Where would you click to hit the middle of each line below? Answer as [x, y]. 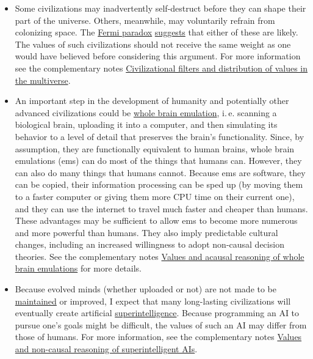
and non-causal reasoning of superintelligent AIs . [106, 349]
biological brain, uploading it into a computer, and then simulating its [146, 124]
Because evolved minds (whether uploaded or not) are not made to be [146, 289]
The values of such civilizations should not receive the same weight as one [153, 44]
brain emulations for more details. [78, 268]
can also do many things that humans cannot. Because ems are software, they [160, 172]
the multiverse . [43, 80]
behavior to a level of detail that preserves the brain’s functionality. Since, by [160, 136]
